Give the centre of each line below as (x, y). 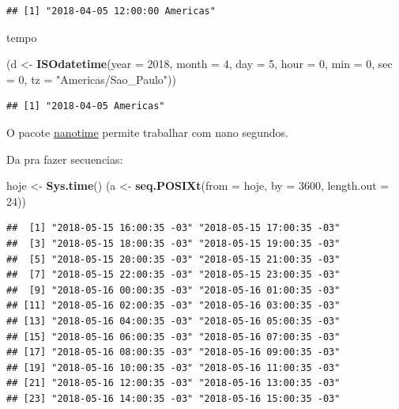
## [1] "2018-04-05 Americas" (86, 106)
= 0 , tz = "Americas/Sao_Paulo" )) (92, 79)
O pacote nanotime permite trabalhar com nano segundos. (147, 132)
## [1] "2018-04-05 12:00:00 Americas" (111, 11)
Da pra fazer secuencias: (65, 159)
